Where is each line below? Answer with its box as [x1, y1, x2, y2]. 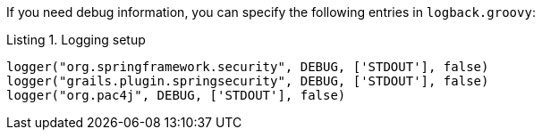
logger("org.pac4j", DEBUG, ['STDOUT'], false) [6, 88, 346, 102]
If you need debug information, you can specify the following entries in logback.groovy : [6, 4, 536, 20]
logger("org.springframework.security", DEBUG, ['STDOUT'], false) [6, 60, 489, 74]
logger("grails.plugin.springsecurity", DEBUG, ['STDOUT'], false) [6, 74, 489, 88]
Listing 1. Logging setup [6, 32, 146, 47]
